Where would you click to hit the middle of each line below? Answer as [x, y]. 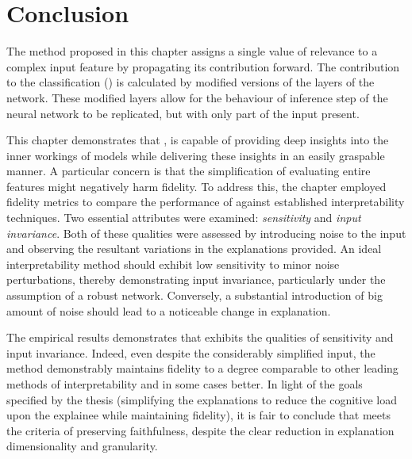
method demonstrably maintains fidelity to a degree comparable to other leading [202, 368]
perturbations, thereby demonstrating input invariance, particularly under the [196, 279]
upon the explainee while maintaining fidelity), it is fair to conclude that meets [198, 415]
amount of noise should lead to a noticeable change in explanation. [169, 310]
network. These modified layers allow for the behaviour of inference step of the [197, 97]
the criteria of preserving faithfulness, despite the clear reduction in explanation [200, 430]
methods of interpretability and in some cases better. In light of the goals [185, 384]
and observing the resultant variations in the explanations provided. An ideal [194, 249]
